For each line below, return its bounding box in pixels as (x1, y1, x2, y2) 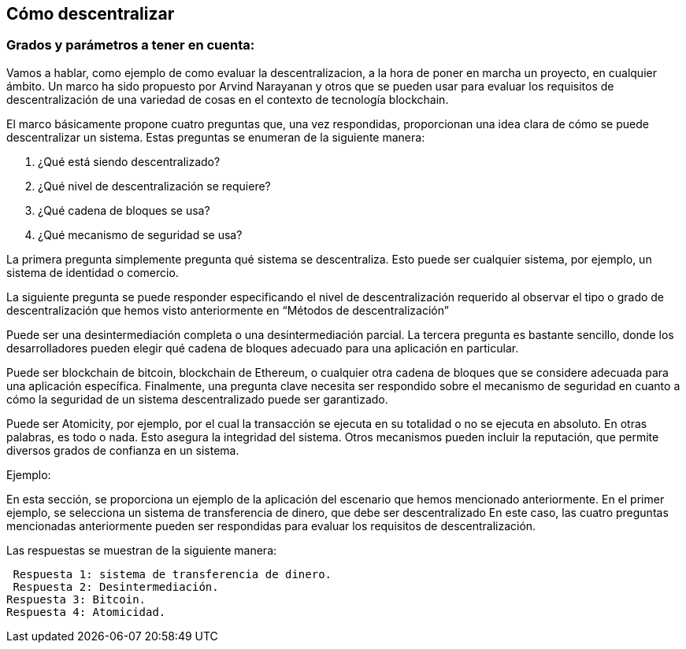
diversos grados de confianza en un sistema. (6, 443, 239, 457)
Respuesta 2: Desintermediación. (13, 580, 219, 593)
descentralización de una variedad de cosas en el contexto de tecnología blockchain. (6, 92, 449, 106)
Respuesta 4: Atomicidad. (6, 605, 166, 618)
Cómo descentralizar (6, 4, 175, 24)
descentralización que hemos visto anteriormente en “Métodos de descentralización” (6, 303, 449, 317)
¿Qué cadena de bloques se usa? (38, 203, 210, 217)
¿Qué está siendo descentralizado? (38, 154, 221, 168)
